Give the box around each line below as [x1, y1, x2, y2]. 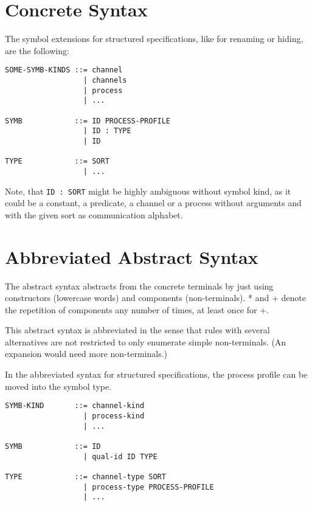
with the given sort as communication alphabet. [5, 208, 183, 221]
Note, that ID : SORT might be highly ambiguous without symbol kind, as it [5, 184, 291, 197]
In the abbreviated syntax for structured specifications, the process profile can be [5, 368, 308, 381]
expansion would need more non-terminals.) [5, 347, 168, 360]
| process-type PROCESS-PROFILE [83, 482, 214, 491]
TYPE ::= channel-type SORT [5, 472, 166, 481]
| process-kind [83, 411, 145, 420]
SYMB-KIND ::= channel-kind [5, 401, 145, 411]
